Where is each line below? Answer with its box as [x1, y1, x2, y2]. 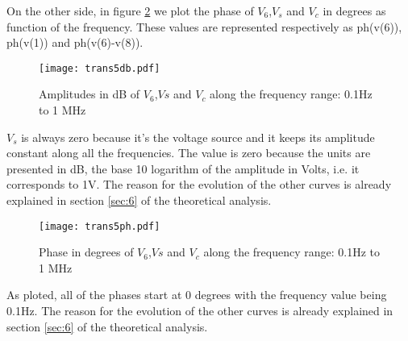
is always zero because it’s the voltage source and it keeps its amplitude [21, 128, 375, 145]
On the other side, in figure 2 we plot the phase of [6, 2, 254, 19]
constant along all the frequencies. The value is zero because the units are [6, 144, 371, 161]
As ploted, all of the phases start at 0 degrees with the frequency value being [6, 286, 387, 303]
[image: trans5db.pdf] [39, 62, 160, 74]
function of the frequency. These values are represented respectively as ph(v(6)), [6, 18, 402, 35]
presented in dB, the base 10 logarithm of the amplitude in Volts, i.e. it [6, 160, 360, 177]
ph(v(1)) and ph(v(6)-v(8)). [6, 34, 144, 51]
